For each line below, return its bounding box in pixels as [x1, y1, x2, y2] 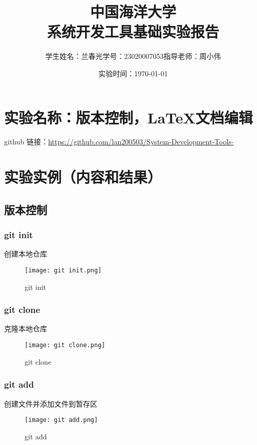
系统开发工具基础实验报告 [47, 21, 219, 42]
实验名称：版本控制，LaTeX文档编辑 [4, 107, 253, 128]
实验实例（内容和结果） [4, 166, 162, 187]
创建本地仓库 [4, 248, 47, 259]
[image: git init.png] [25, 267, 102, 274]
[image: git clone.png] [25, 342, 105, 349]
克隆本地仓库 [4, 323, 47, 334]
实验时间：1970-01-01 [98, 68, 168, 78]
